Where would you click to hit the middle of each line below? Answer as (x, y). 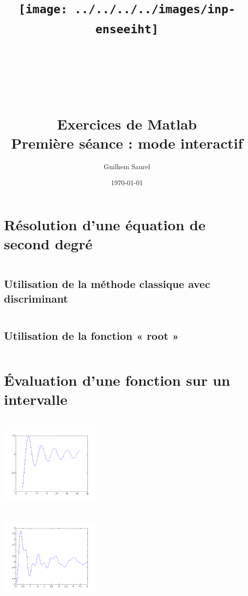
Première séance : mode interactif (127, 143)
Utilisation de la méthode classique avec (107, 284)
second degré (48, 244)
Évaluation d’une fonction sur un (117, 380)
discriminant (36, 298)
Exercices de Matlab (127, 123)
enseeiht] (127, 29)
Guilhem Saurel (127, 166)
